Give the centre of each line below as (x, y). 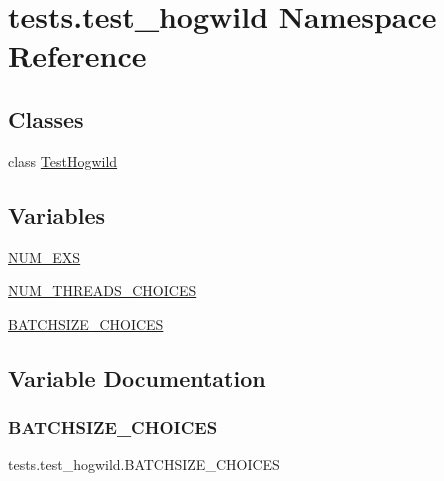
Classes (46, 118)
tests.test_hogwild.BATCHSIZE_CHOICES (144, 464)
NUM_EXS (44, 256)
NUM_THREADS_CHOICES (102, 290)
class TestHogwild (63, 160)
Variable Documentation (137, 377)
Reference (77, 55)
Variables (57, 214)
